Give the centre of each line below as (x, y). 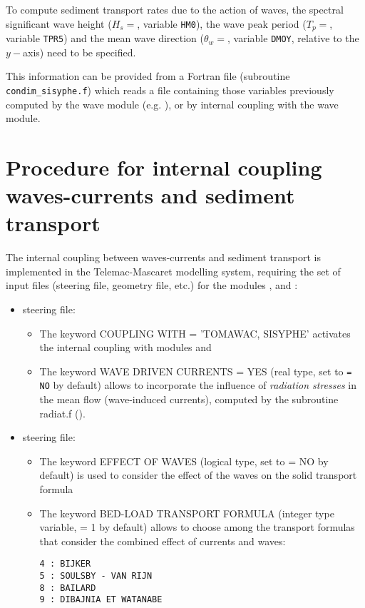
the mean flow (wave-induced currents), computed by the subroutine (189, 399)
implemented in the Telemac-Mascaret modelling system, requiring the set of (173, 271)
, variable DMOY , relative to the (293, 38)
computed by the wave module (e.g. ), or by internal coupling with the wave (172, 104)
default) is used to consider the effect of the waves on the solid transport (198, 475)
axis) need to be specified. (79, 52)
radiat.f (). (62, 413)
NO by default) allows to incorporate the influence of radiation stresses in (198, 385)
